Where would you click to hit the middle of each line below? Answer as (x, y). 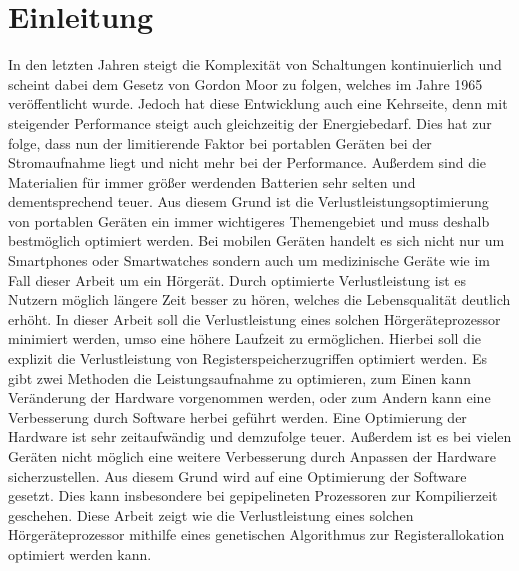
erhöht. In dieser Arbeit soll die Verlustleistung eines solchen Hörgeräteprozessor (254, 318)
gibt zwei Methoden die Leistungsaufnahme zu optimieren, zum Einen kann (239, 377)
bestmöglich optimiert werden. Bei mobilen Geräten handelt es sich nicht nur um (256, 240)
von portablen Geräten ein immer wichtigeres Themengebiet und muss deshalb (249, 220)
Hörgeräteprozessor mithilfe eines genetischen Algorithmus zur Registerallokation (256, 534)
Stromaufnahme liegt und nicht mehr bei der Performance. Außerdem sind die (247, 162)
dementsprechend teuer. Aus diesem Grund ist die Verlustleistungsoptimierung (248, 201)
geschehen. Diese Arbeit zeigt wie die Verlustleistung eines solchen (211, 514)
